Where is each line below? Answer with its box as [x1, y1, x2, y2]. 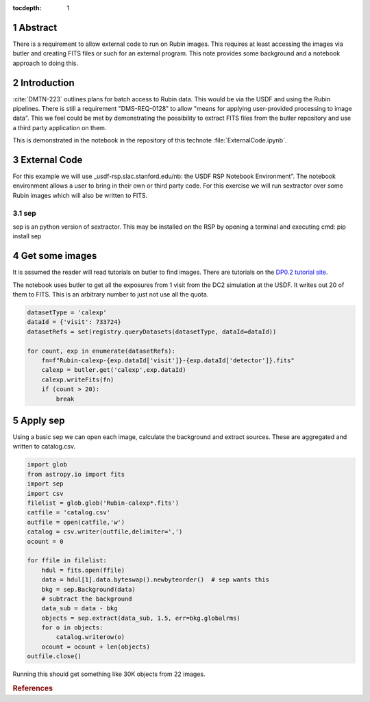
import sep [27, 480, 64, 488]
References [12, 684, 53, 693]
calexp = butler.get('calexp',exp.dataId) [41, 366, 186, 374]
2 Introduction [12, 77, 75, 88]
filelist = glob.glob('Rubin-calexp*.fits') [27, 499, 180, 507]
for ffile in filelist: [27, 557, 108, 564]
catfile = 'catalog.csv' [27, 509, 111, 516]
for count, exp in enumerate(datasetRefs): [27, 347, 176, 355]
